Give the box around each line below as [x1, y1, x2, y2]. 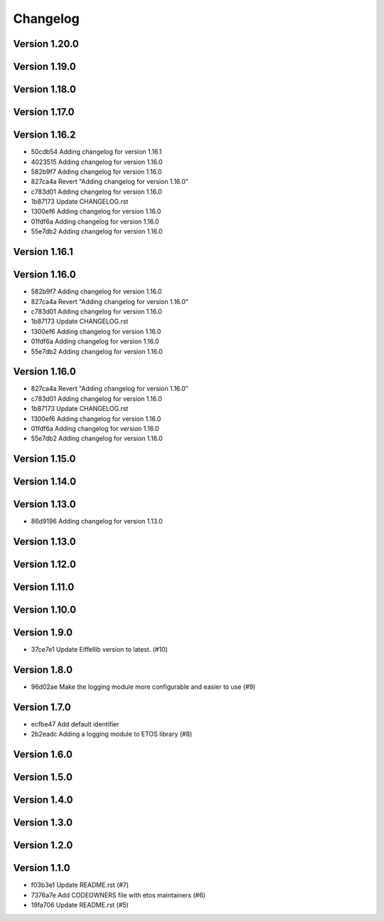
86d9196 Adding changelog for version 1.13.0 [31, 517, 163, 526]
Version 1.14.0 [13, 476, 77, 488]
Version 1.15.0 [13, 453, 76, 465]
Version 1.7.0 [13, 702, 71, 713]
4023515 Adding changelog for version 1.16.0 [31, 157, 163, 166]
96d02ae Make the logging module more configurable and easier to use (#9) [31, 682, 256, 691]
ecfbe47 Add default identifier [31, 720, 120, 729]
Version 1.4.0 [13, 794, 73, 806]
